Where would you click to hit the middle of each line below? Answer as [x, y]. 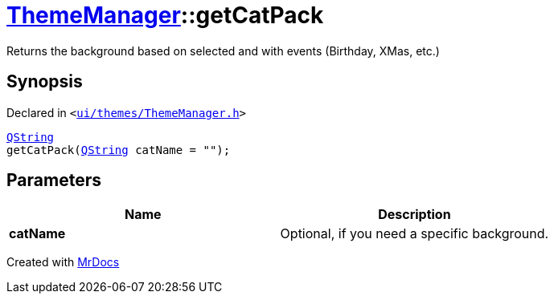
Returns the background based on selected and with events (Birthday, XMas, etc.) [223, 51]
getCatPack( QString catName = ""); [119, 150]
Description [414, 215]
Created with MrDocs [63, 262]
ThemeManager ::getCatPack [165, 15]
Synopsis [45, 82]
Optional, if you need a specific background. [414, 234]
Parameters [54, 180]
